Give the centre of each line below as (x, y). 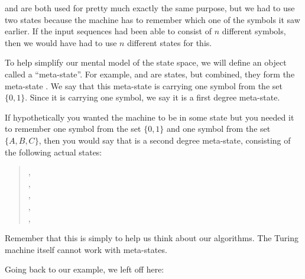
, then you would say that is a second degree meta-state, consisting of (165, 140)
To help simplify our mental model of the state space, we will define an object (146, 62)
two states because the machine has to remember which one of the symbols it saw (152, 19)
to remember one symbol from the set (73, 129)
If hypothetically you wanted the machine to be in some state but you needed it (150, 117)
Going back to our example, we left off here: (85, 269)
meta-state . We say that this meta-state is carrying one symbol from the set (144, 85)
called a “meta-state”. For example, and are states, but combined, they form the (150, 74)
